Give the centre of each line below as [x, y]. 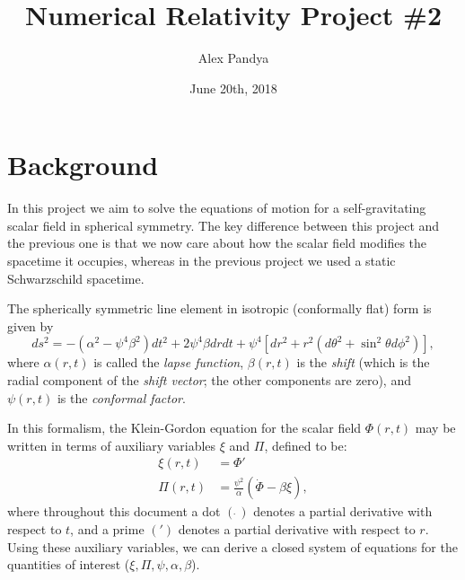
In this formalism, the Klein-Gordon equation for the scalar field [184, 428]
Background [83, 165]
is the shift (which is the [363, 362]
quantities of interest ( [69, 564]
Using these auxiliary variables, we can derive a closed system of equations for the [232, 546]
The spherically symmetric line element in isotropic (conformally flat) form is [219, 308]
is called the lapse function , [169, 362]
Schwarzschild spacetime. [76, 278]
